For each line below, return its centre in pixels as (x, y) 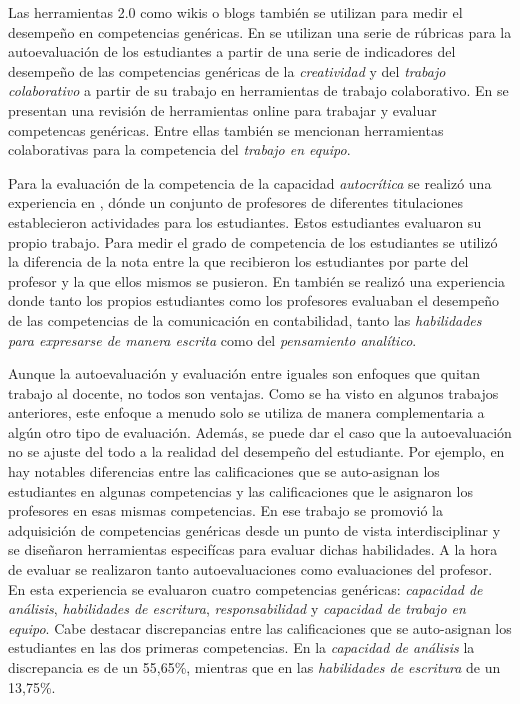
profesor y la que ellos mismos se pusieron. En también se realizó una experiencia (257, 280)
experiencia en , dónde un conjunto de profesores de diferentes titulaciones (236, 202)
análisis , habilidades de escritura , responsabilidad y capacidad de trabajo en (237, 608)
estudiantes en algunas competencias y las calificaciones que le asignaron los (240, 490)
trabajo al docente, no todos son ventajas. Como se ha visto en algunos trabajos (253, 392)
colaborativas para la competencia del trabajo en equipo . (179, 149)
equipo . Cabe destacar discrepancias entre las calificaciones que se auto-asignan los (260, 627)
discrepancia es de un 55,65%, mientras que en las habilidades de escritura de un (254, 667)
